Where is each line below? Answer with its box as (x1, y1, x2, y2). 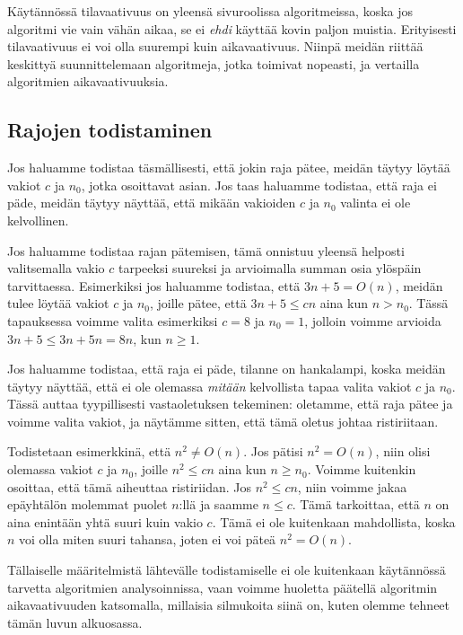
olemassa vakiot (7, 460, 93, 479)
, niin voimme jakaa (297, 477, 407, 496)
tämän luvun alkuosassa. (7, 613, 143, 631)
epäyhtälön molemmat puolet (7, 495, 168, 514)
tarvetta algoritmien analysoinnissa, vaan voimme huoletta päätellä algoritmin (7, 578, 438, 596)
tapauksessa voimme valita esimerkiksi (7, 311, 218, 330)
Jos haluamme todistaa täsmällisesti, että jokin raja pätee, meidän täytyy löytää (7, 158, 450, 177)
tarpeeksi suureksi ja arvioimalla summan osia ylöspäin (118, 259, 422, 278)
